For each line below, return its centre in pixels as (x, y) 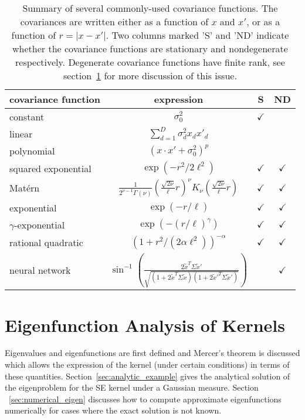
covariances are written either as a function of (114, 21)
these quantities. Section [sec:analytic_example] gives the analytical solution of (148, 376)
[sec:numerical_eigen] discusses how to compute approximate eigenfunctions (145, 399)
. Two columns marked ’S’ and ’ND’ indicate (197, 35)
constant (27, 117)
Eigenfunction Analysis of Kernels (145, 325)
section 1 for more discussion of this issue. (150, 75)
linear (21, 134)
